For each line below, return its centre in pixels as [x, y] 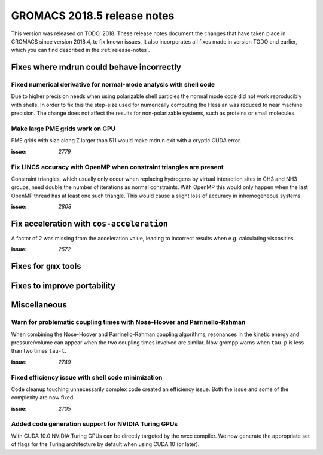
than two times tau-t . [39, 351]
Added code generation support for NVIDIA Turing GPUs [95, 424]
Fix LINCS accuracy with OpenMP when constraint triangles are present [117, 167]
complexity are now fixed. [43, 398]
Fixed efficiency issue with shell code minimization [87, 377]
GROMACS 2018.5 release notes [93, 16]
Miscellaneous [39, 305]
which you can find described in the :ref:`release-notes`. [80, 50]
